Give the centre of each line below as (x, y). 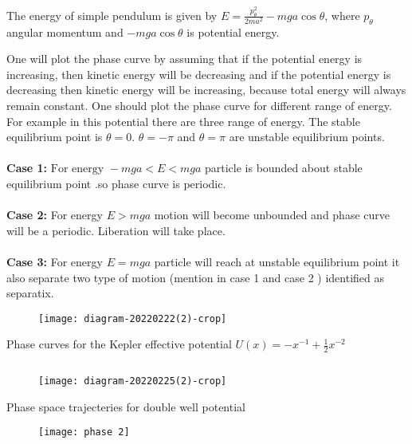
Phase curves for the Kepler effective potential (119, 344)
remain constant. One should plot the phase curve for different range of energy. (199, 105)
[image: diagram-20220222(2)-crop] (133, 318)
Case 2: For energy (55, 215)
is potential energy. (233, 31)
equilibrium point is (55, 137)
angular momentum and (65, 31)
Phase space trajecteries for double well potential (126, 406)
